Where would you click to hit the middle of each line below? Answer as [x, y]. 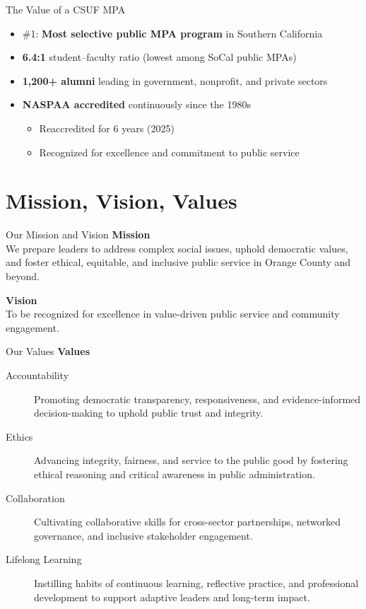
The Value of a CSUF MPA [66, 9]
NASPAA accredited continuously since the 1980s [136, 104]
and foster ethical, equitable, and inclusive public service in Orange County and [178, 262]
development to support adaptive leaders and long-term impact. [172, 597]
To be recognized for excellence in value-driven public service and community [173, 314]
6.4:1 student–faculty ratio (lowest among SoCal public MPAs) [159, 57]
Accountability [37, 375]
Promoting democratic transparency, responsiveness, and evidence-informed [197, 399]
